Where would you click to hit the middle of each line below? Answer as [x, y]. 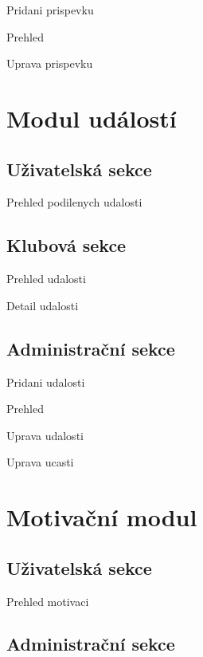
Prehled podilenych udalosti [74, 202]
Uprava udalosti [45, 435]
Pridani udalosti [46, 382]
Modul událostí [92, 118]
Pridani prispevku [50, 10]
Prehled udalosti [46, 279]
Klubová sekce [66, 245]
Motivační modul [102, 517]
